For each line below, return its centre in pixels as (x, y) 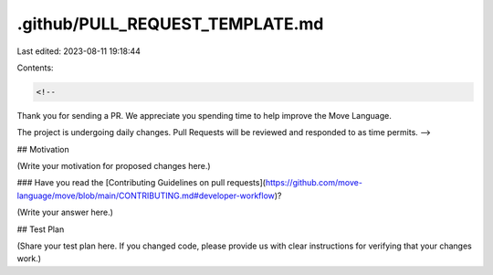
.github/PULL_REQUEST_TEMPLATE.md (170, 24)
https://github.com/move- (314, 183)
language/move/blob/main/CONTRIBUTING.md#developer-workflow (146, 196)
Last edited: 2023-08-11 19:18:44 (79, 51)
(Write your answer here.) (65, 212)
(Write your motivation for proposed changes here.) (114, 166)
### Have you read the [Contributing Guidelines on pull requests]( (142, 183)
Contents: (35, 68)
